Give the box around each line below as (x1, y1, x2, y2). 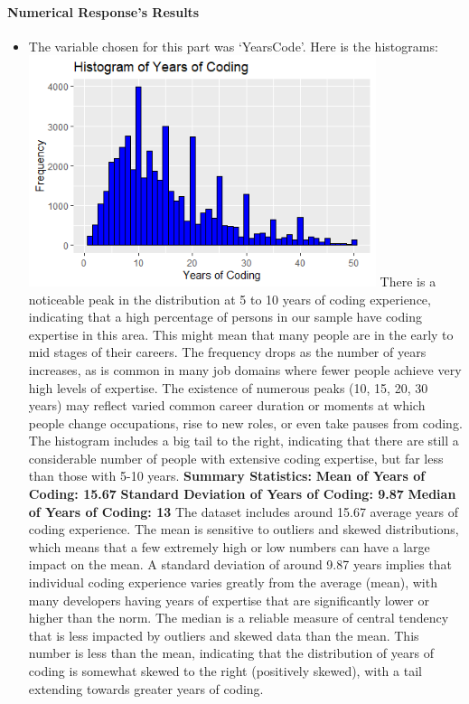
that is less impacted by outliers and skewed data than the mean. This (28, 625, 419, 644)
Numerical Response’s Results (7, 2, 200, 21)
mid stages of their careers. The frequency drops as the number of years (28, 343, 427, 361)
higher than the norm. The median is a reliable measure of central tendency (28, 608, 449, 627)
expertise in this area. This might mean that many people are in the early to (28, 324, 454, 343)
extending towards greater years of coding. (28, 679, 264, 698)
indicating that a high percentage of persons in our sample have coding (28, 307, 422, 326)
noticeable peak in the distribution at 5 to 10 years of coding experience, (28, 289, 431, 308)
